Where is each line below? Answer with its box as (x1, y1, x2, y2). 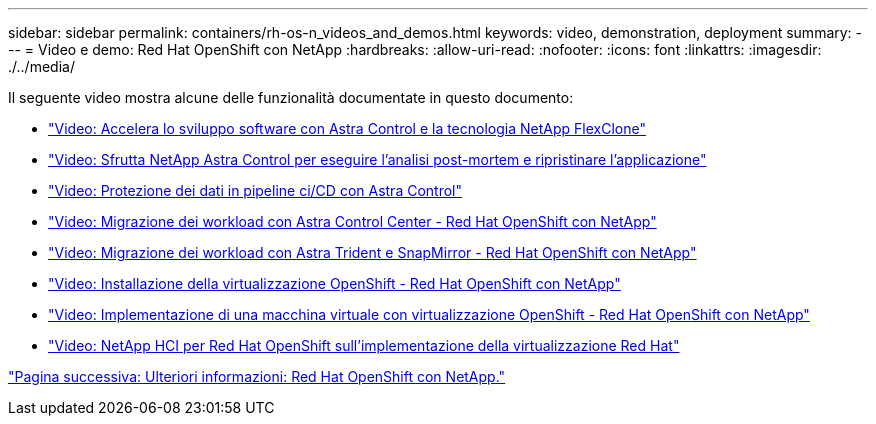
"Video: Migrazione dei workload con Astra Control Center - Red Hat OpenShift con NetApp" (48, 213, 657, 230)
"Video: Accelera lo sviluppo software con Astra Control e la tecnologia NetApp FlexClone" (48, 120, 646, 137)
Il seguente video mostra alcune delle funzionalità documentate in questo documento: (8, 89, 574, 106)
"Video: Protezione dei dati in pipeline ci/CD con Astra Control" (48, 182, 463, 199)
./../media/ (8, 58, 75, 75)
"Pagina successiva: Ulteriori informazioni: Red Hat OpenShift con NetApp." (8, 368, 506, 385)
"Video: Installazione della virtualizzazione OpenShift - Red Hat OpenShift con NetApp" (48, 275, 621, 292)
